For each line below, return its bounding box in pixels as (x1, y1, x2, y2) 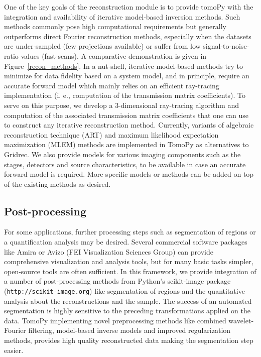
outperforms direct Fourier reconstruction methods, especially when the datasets (4, 31, 251, 41)
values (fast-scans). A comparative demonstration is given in (21, 50, 207, 61)
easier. (4, 344, 24, 355)
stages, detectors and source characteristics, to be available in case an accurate (4, 159, 246, 169)
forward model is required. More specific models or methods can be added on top (4, 169, 254, 179)
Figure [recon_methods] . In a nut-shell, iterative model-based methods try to (4, 60, 243, 71)
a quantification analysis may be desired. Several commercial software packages (4, 236, 247, 247)
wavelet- (228, 315, 254, 325)
